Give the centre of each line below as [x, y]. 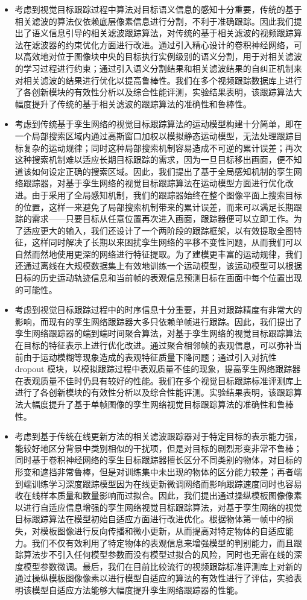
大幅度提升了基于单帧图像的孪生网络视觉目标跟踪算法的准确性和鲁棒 [158, 404]
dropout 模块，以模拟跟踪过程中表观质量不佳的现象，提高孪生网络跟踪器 [158, 369]
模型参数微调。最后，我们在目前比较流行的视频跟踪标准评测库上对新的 [163, 566]
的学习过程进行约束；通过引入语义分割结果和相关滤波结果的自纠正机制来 [158, 68]
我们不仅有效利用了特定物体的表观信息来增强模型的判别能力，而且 [163, 542]
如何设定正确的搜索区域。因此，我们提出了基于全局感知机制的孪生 [163, 171]
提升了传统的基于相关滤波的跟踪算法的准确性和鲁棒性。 [141, 103]
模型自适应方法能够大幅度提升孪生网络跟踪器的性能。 [137, 589]
